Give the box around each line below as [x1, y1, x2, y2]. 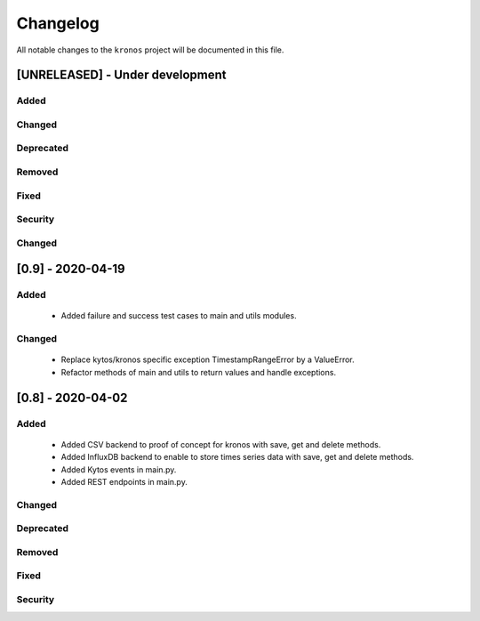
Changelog [16, 13, 100, 33]
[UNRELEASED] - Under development [16, 68, 227, 83]
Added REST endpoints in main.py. [60, 476, 188, 487]
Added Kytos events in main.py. [60, 464, 177, 475]
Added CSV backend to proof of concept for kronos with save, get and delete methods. [60, 439, 381, 449]
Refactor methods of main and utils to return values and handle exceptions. [60, 367, 337, 377]
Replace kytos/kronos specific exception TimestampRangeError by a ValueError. [60, 354, 355, 365]
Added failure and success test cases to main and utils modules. [60, 310, 297, 321]
